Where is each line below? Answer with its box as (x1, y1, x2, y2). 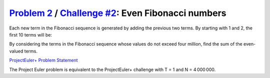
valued (9, 48, 23, 54)
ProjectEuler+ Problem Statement (9, 57, 78, 63)
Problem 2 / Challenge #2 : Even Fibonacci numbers (9, 7, 226, 18)
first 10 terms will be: (9, 31, 52, 37)
